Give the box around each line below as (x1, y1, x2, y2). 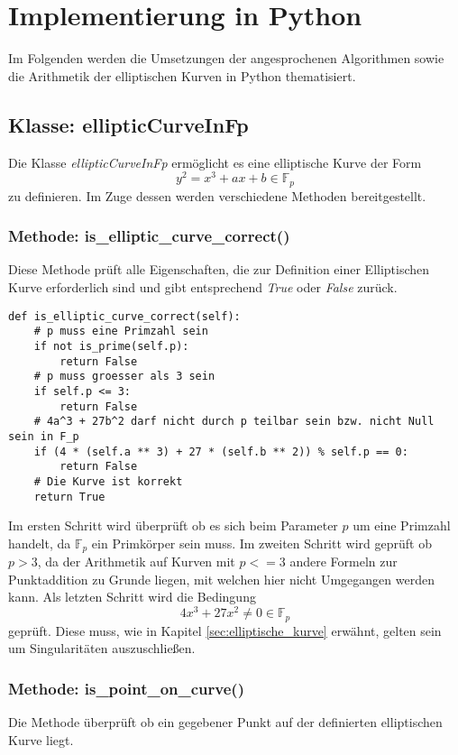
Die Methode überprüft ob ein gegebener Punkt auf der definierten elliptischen (8, 712, 443, 731)
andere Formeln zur (289, 552, 398, 571)
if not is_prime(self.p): (33, 339, 189, 353)
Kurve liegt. (8, 730, 74, 749)
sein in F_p (8, 429, 79, 443)
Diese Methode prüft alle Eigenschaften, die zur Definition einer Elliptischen (8, 260, 430, 279)
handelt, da (8, 533, 71, 552)
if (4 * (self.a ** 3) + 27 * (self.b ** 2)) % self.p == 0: (33, 445, 408, 458)
